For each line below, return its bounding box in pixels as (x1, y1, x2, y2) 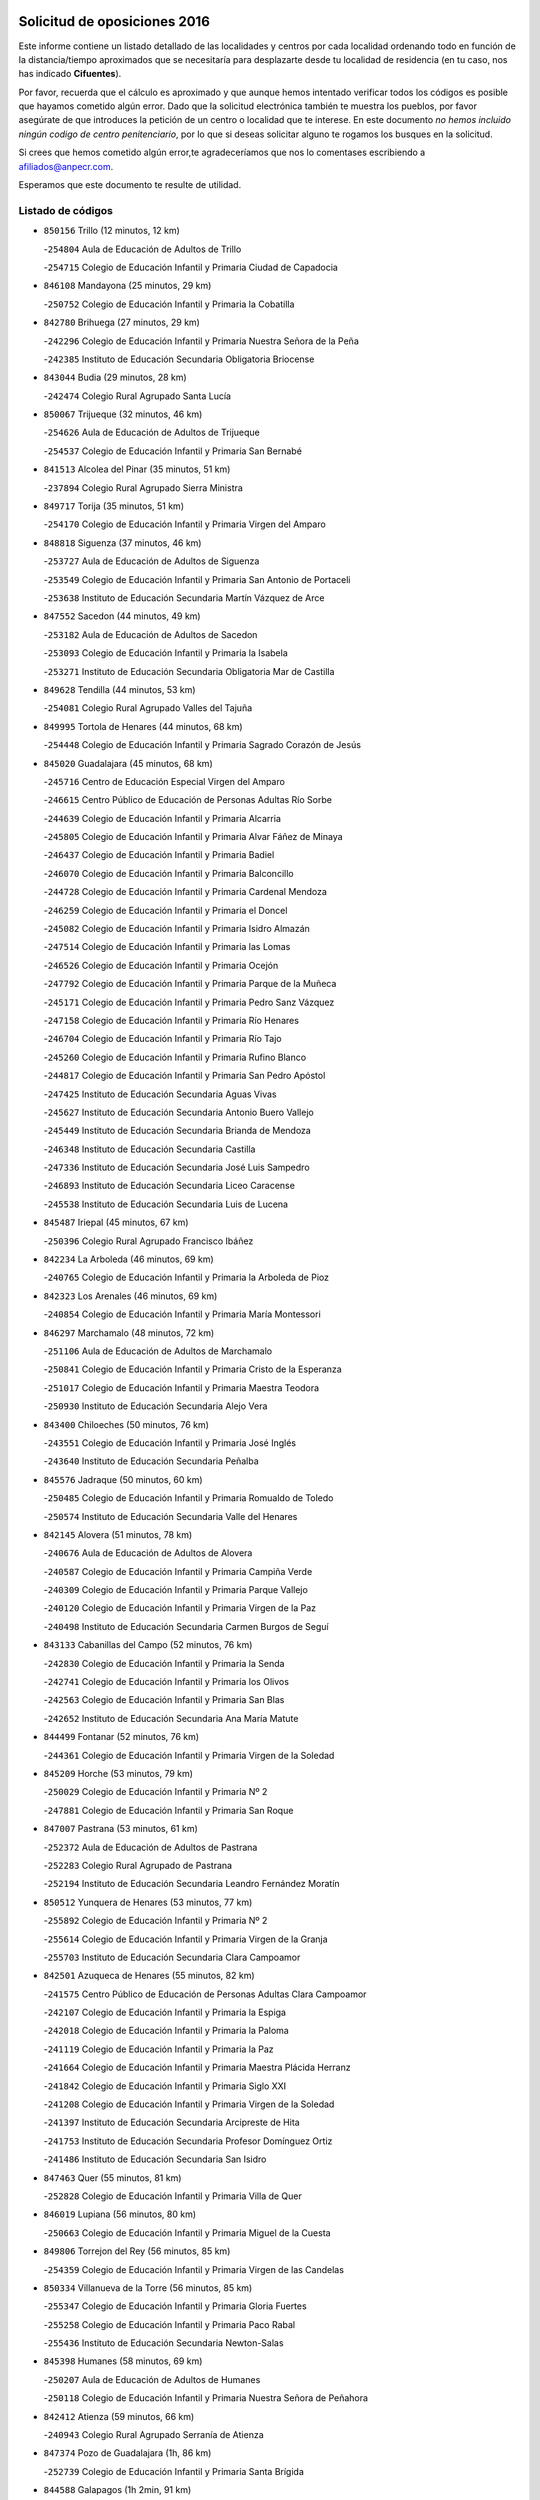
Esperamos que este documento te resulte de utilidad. (18, 179, 242, 191)
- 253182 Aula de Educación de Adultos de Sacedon (43, 628, 258, 640)
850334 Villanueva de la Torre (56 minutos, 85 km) (43, 2281, 253, 2294)
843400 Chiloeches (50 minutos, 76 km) (43, 1418, 210, 1430)
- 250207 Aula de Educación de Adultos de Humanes (43, 2373, 261, 2385)
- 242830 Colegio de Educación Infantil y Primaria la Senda (43, 1657, 285, 1669)
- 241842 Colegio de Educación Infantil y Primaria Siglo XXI (43, 2080, 287, 2092)
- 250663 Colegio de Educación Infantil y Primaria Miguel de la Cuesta (43, 2226, 331, 2239)
